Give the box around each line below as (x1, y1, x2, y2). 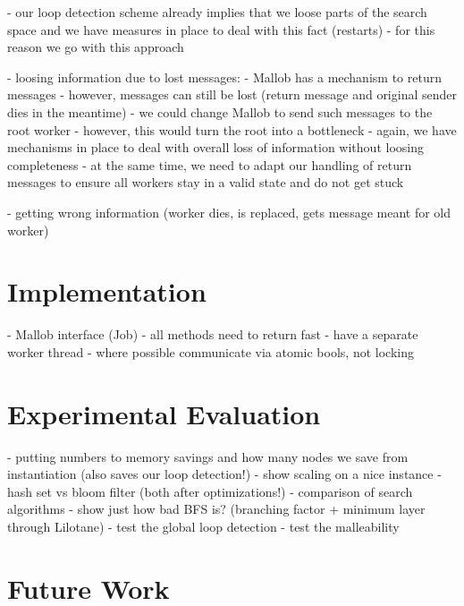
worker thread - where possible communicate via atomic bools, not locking (7, 342, 414, 361)
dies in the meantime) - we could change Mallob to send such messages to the (7, 102, 433, 121)
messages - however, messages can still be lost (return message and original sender (7, 85, 457, 104)
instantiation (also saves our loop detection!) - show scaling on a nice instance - (7, 465, 442, 483)
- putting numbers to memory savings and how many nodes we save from (7, 447, 409, 465)
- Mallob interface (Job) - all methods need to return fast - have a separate (7, 325, 418, 344)
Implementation (7, 273, 207, 310)
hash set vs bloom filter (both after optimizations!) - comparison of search (7, 482, 413, 500)
